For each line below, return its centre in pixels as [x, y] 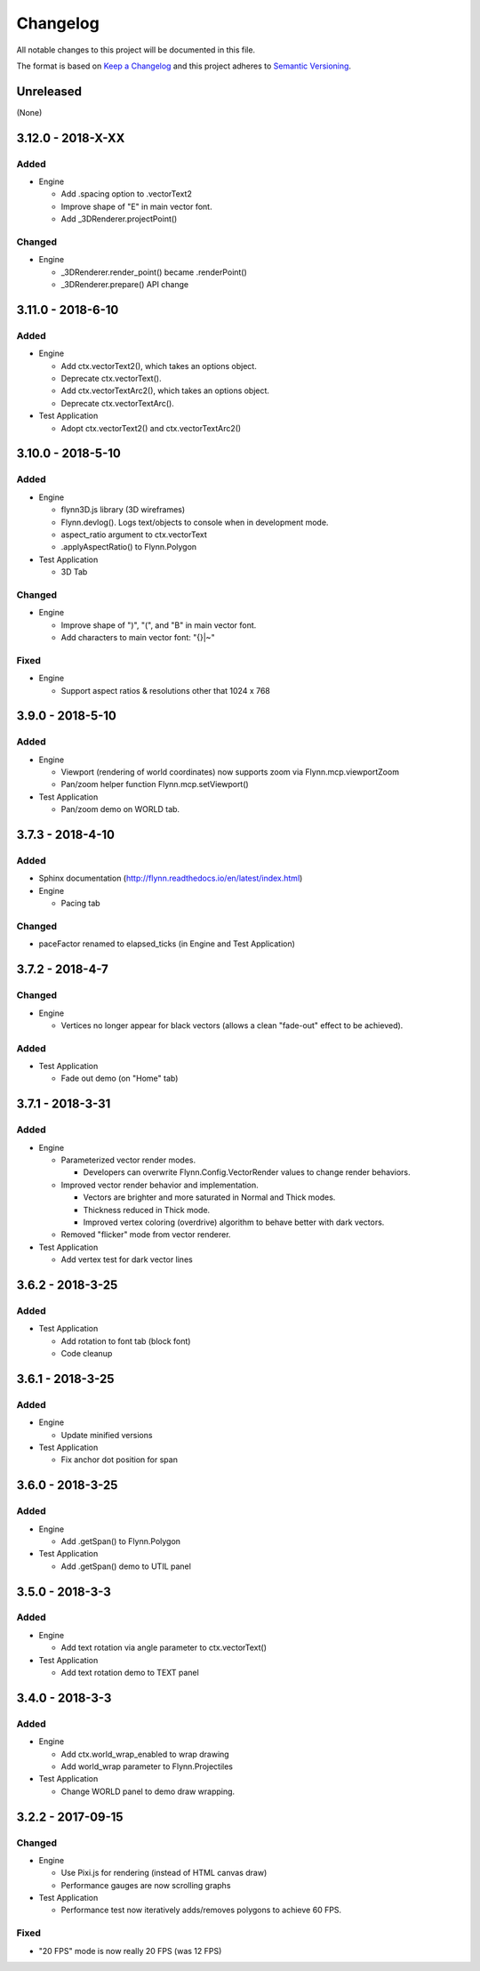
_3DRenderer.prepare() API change [125, 285]
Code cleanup [87, 1354]
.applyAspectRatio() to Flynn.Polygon [129, 547]
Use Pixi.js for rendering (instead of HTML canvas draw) [164, 1873]
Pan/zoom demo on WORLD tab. [120, 809]
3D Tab [74, 572]
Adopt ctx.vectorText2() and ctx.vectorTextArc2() [151, 428]
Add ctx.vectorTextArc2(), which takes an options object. [165, 390]
